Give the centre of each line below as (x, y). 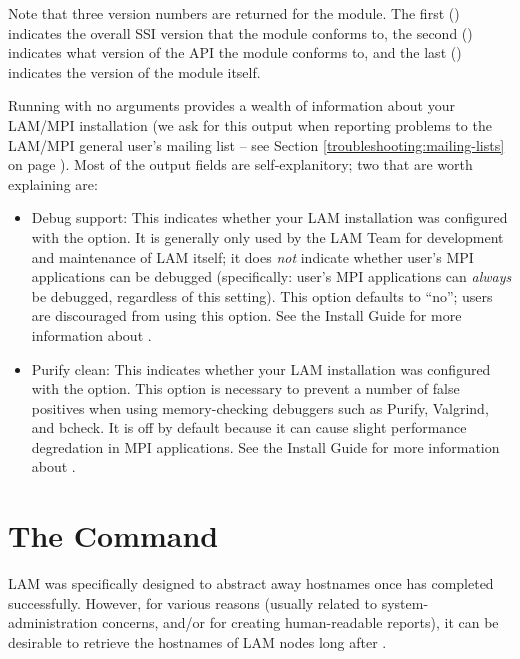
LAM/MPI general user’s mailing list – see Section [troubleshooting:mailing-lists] (256, 144)
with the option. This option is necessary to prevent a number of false (245, 388)
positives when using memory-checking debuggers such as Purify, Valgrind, (260, 407)
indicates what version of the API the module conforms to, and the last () (235, 52)
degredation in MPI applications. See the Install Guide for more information (265, 446)
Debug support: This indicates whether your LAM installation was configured (269, 217)
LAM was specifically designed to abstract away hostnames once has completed (251, 583)
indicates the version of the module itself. (134, 71)
